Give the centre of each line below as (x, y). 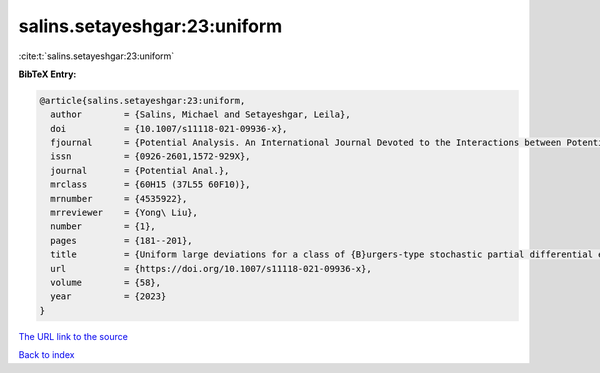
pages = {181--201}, (122, 240)
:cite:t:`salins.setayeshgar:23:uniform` (96, 56)
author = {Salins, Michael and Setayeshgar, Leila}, (200, 114)
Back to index (46, 355)
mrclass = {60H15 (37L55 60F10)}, (150, 184)
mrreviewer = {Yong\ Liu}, (124, 213)
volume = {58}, (106, 282)
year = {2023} (108, 296)
